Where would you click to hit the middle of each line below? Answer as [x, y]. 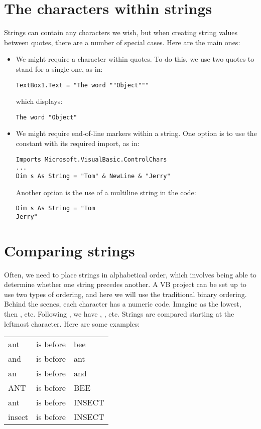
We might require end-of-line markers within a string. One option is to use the [136, 133]
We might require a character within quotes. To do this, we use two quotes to [135, 59]
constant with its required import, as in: [78, 143]
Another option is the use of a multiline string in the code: [106, 192]
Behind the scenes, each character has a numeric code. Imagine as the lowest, [123, 304]
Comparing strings [70, 250]
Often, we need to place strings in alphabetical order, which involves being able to [130, 274]
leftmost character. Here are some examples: [72, 323]
